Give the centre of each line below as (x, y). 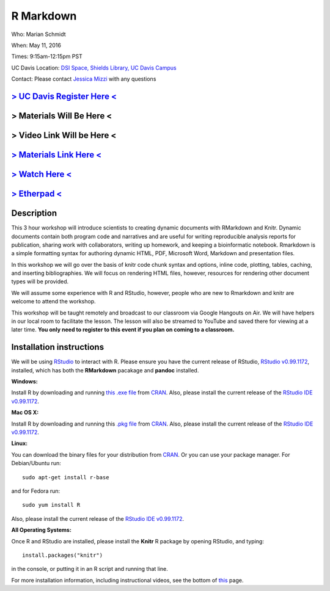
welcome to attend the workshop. (53, 302)
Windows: (24, 382)
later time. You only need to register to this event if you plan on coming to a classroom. (123, 330)
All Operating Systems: (41, 530)
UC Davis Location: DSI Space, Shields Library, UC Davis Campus (94, 68)
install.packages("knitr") (63, 555)
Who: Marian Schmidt (39, 34)
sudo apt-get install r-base (66, 477)
